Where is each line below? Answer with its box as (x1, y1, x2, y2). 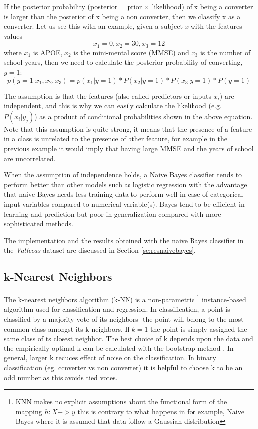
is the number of (200, 47, 251, 57)
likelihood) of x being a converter (152, 1, 253, 11)
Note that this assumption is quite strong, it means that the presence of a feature (4, 123, 252, 134)
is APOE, (33, 47, 63, 57)
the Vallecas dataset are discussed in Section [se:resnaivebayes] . (4, 245, 196, 255)
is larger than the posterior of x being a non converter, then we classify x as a (4, 11, 241, 21)
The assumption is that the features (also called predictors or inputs (4, 90, 211, 101)
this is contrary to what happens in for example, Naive (77, 406, 244, 416)
